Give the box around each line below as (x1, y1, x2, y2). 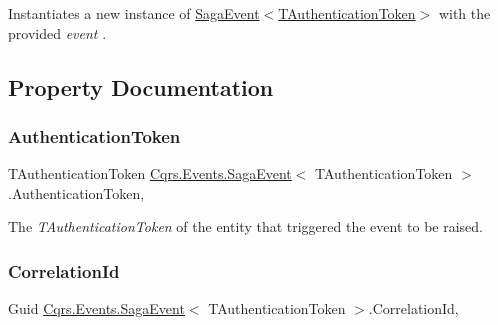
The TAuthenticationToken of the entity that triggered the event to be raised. (8, 216, 483, 237)
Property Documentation (8, 71, 274, 102)
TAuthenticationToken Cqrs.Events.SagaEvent (8, 163, 292, 184)
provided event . (8, 22, 107, 43)
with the (438, 3, 491, 23)
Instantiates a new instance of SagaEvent (8, 3, 260, 23)
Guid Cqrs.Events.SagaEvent (8, 298, 185, 319)
